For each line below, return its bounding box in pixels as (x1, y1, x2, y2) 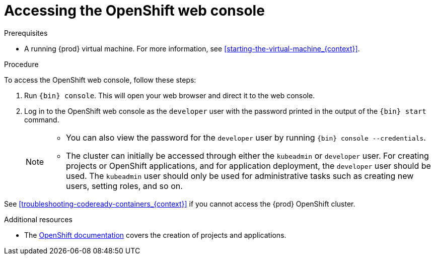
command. (24, 115, 59, 124)
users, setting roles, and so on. (66, 180, 183, 191)
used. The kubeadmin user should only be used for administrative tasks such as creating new (66, 170, 414, 181)
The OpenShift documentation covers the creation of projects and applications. (24, 230, 286, 239)
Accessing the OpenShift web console (4, 2, 265, 19)
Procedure (4, 59, 39, 69)
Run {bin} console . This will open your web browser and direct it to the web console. (24, 91, 315, 100)
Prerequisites (4, 28, 48, 37)
